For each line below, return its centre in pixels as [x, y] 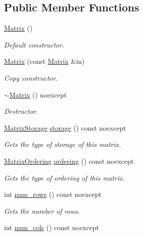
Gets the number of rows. [42, 211]
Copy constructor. [31, 77]
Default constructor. [34, 44]
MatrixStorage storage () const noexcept [65, 127]
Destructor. [21, 111]
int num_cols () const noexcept [52, 227]
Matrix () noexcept [38, 94]
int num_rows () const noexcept [53, 194]
